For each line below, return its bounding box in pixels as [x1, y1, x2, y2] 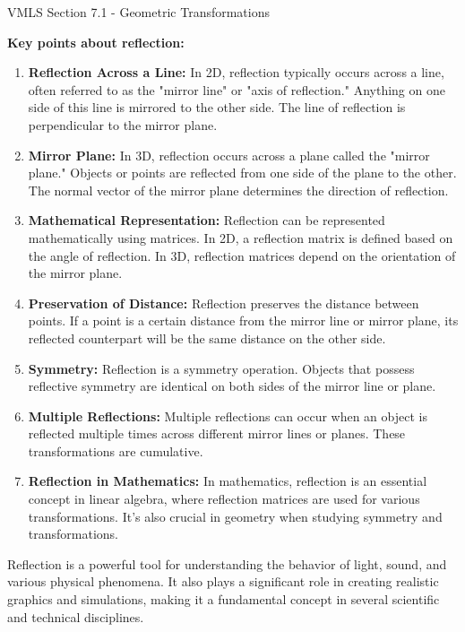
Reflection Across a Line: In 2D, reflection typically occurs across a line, [28, 63, 444, 82]
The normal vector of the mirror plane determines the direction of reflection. [28, 180, 449, 199]
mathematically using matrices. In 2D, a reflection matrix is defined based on [28, 228, 453, 247]
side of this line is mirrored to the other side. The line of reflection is [28, 98, 406, 117]
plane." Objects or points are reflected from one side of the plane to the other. [28, 163, 457, 182]
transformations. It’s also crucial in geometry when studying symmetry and [28, 506, 443, 525]
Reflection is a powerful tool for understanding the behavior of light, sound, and [7, 554, 447, 573]
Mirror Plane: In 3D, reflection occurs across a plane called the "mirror [28, 145, 430, 164]
